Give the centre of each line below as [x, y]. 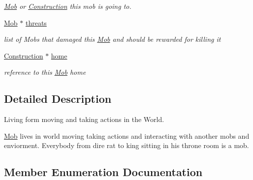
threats [36, 22]
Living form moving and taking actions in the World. [84, 119]
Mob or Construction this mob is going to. [68, 6]
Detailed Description [58, 99]
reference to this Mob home [45, 72]
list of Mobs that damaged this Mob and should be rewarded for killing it [112, 39]
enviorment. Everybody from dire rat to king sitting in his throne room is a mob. [126, 145]
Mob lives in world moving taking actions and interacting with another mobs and [127, 135]
